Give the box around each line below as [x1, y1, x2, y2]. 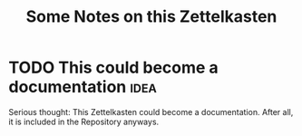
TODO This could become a [8, 57, 219, 78]
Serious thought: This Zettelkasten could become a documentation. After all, [8, 106, 294, 117]
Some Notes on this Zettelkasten [25, 6, 278, 27]
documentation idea [8, 77, 158, 97]
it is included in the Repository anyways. [8, 116, 160, 127]
